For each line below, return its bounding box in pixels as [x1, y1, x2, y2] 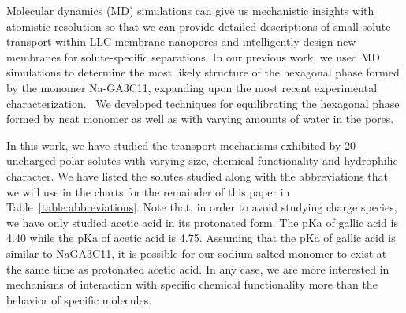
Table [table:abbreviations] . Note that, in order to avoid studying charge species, [6, 199, 397, 215]
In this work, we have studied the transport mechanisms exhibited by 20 [6, 136, 356, 153]
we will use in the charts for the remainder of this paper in [6, 183, 290, 199]
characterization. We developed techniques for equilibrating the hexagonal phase [6, 95, 400, 111]
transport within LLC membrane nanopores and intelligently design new [6, 33, 356, 50]
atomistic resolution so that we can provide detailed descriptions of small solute [6, 17, 391, 34]
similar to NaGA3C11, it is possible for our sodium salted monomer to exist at [6, 244, 387, 261]
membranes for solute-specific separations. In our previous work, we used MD [6, 48, 380, 65]
